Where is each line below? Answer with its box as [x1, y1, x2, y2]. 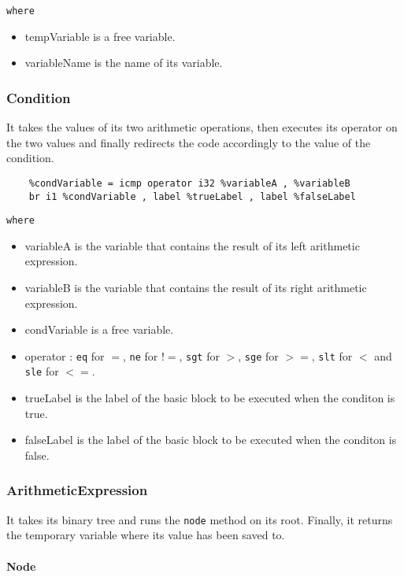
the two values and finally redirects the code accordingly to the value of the [6, 134, 371, 150]
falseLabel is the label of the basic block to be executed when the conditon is [24, 431, 397, 448]
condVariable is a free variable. [24, 321, 174, 338]
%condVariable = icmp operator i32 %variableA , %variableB [28, 177, 350, 189]
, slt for [311, 347, 353, 364]
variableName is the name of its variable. [24, 54, 223, 71]
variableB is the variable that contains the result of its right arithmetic [24, 279, 367, 295]
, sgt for [179, 347, 220, 364]
